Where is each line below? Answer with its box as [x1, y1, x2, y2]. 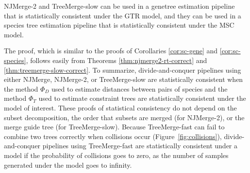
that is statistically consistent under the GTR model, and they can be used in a [4, 10, 241, 20]
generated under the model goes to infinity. [4, 159, 132, 170]
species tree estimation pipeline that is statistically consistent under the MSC [4, 20, 234, 30]
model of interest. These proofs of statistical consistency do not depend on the [4, 102, 237, 112]
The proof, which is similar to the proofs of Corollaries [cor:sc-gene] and [4, 46, 218, 56]
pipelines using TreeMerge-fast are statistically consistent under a [42, 141, 238, 151]
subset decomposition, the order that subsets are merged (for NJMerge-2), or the [4, 112, 245, 122]
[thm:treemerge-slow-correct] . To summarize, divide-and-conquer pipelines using [4, 64, 241, 75]
